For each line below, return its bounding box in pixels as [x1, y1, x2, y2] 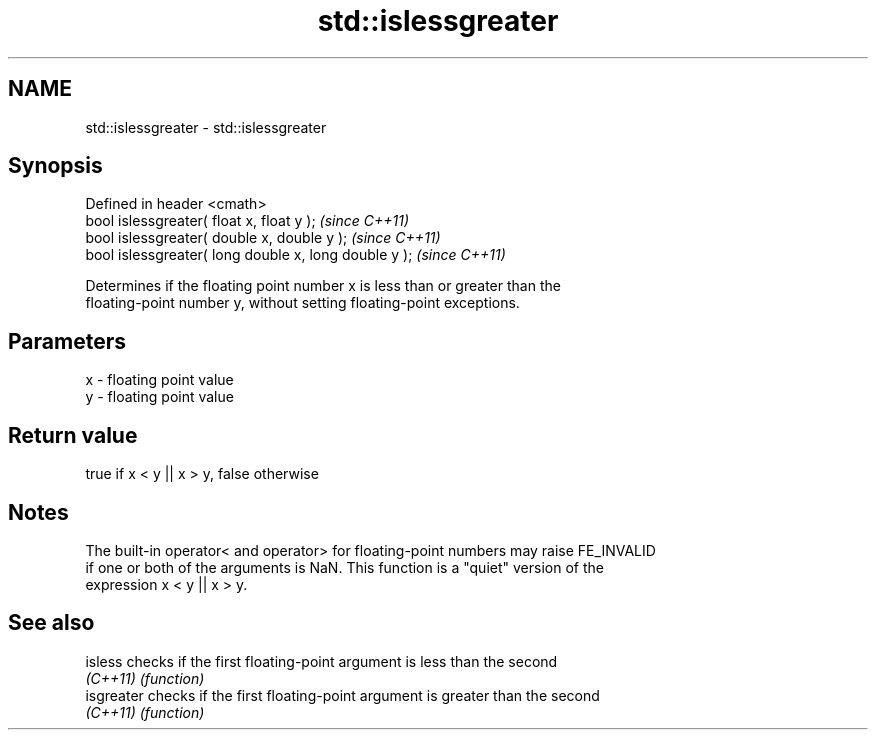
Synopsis [8, 153, 103, 179]
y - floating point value [85, 388, 234, 406]
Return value [8, 422, 138, 448]
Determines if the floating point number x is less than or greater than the [85, 277, 561, 295]
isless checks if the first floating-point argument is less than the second [85, 652, 558, 670]
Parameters [8, 328, 126, 354]
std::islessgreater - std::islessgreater [85, 118, 327, 136]
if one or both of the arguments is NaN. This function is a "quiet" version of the [85, 558, 604, 576]
